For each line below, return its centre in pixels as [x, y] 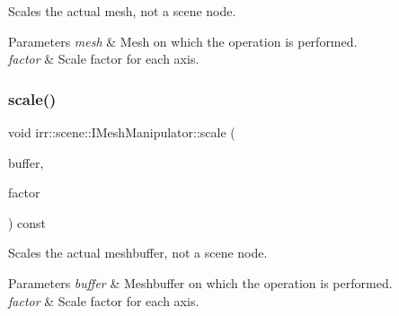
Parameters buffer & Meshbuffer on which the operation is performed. [200, 282]
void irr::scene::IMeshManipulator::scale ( [122, 132]
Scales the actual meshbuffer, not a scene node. [138, 253]
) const [27, 222]
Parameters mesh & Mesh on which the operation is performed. [183, 41]
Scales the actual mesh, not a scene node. [122, 11]
